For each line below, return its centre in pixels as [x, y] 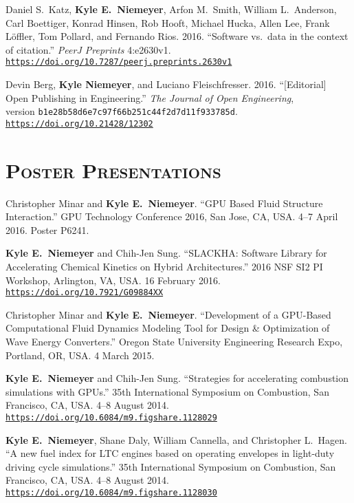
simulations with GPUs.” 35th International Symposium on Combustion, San [167, 391]
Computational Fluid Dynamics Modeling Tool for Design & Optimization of [168, 328]
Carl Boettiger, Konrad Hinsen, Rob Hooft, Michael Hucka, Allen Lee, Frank [168, 22]
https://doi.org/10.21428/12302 [79, 124]
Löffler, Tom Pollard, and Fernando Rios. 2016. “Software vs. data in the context [177, 36]
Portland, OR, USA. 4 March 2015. [80, 355]
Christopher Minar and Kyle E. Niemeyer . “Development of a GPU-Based [168, 314]
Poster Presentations [113, 170]
